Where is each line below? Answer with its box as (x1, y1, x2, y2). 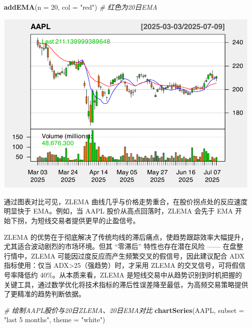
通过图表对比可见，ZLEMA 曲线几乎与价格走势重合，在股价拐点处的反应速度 (4, 196, 248, 206)
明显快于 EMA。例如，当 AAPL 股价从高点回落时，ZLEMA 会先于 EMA (4, 206, 233, 216)
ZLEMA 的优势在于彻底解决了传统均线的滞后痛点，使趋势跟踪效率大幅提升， (4, 231, 248, 242)
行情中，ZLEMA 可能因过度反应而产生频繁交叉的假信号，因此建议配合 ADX (4, 250, 245, 261)
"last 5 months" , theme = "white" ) (4, 314, 105, 325)
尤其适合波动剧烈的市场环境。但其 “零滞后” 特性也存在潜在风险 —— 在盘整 (4, 241, 243, 251)
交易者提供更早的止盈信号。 (51, 215, 140, 226)
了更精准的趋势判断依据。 (4, 289, 85, 299)
